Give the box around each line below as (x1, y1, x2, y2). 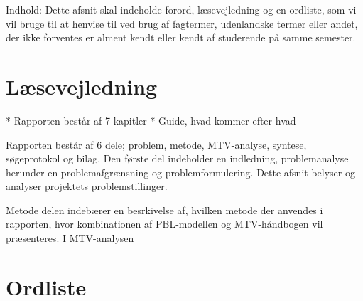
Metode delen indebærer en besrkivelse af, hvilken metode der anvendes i (6, 202, 323, 217)
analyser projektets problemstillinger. (6, 179, 168, 194)
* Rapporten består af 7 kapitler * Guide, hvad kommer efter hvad (6, 112, 296, 127)
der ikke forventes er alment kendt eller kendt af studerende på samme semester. (6, 30, 356, 45)
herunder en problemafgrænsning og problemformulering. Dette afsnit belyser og (6, 164, 355, 179)
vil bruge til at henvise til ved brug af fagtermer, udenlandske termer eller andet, (6, 16, 358, 31)
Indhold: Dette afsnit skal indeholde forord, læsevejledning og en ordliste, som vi (6, 2, 357, 16)
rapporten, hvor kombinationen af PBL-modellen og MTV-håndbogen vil (6, 216, 323, 231)
